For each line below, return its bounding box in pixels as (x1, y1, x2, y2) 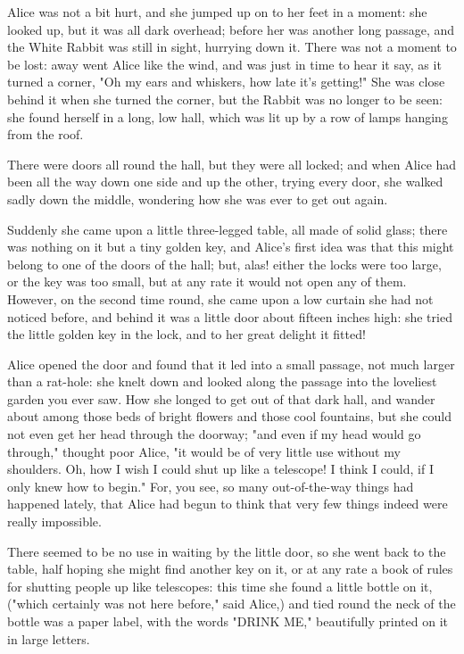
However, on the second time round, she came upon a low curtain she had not (7, 289, 434, 308)
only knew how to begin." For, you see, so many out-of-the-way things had (7, 476, 414, 495)
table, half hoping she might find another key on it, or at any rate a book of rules (7, 559, 453, 578)
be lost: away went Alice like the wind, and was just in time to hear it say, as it (7, 54, 442, 73)
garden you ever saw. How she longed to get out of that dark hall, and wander (7, 389, 435, 408)
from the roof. (7, 125, 84, 144)
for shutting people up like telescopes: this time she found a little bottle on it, (7, 576, 433, 595)
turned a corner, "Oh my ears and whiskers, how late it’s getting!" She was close (7, 72, 445, 91)
